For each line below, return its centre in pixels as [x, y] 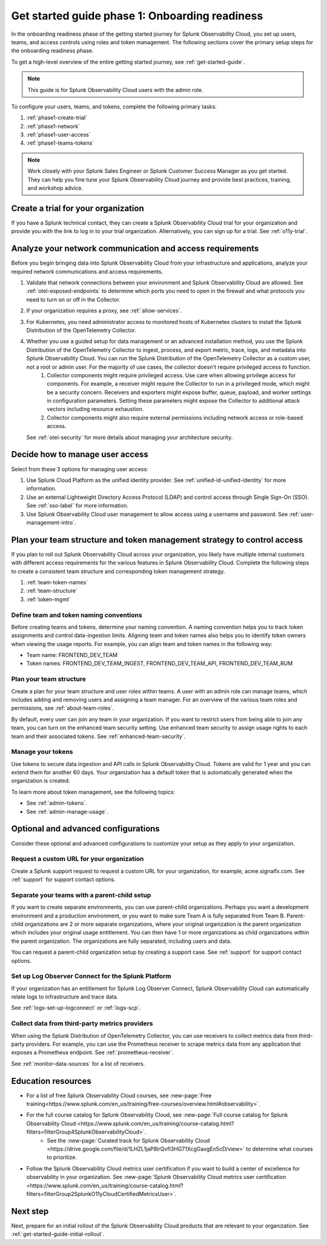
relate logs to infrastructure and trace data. [65, 997]
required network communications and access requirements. [87, 271]
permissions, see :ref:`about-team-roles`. [63, 708]
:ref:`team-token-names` [57, 582]
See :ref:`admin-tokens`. [57, 803]
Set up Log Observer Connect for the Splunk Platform [91, 976]
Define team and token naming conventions [77, 615]
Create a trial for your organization [78, 208]
